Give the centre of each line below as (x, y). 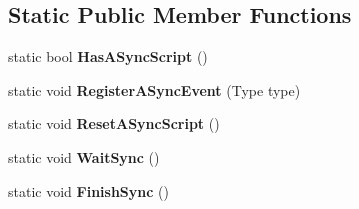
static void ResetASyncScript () (114, 123)
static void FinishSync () (88, 190)
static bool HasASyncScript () (108, 56)
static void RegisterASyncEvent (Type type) (154, 89)
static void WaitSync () (84, 156)
